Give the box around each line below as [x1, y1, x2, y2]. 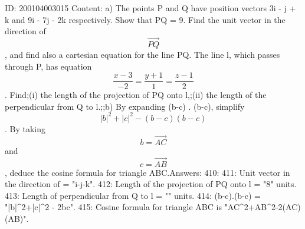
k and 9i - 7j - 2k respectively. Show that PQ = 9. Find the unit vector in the [5, 13, 286, 25]
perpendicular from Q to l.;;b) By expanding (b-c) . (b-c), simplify [5, 100, 245, 112]
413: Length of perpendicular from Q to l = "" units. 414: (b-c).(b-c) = [5, 189, 261, 201]
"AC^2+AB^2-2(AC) [224, 201, 301, 213]
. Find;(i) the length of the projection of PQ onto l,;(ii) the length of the [5, 89, 267, 101]
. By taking [5, 122, 46, 135]
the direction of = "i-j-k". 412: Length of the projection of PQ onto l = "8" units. [5, 178, 297, 190]
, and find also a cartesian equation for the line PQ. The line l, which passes [5, 48, 280, 60]
